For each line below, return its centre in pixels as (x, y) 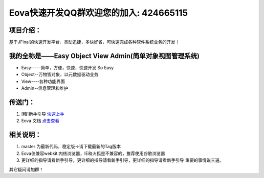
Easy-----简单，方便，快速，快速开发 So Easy (67, 67)
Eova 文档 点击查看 (40, 121)
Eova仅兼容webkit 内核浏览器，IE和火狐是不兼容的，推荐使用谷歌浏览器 (93, 153)
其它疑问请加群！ (26, 169)
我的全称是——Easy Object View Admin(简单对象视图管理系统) (104, 56)
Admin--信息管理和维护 (45, 88)
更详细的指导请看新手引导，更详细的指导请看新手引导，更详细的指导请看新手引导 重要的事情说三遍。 (122, 160)
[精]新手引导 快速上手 (43, 114)
